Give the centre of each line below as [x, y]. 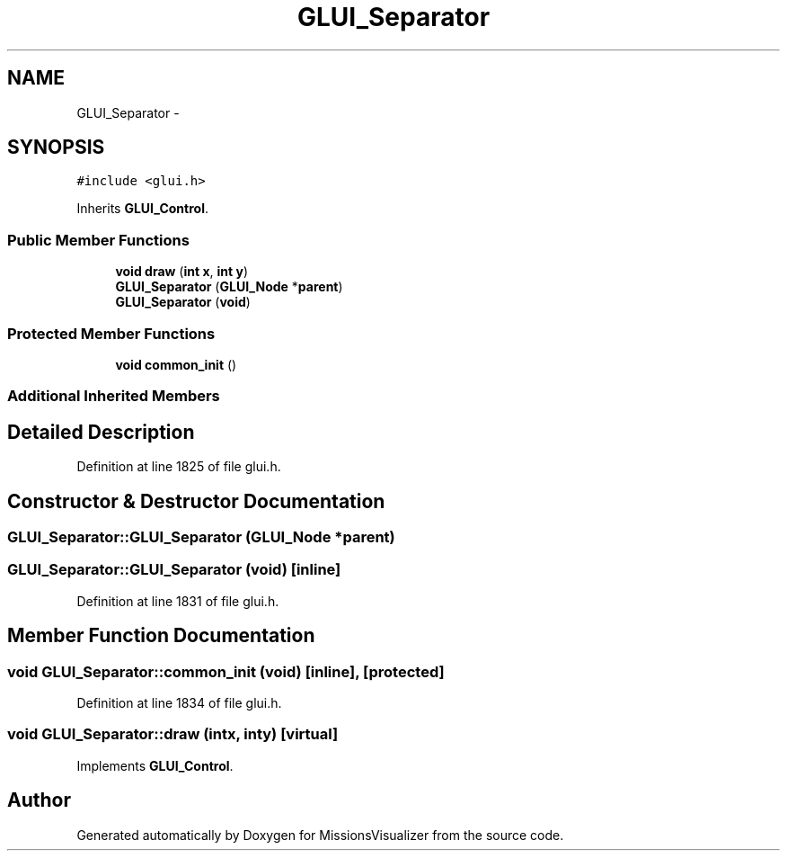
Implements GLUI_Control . [155, 765]
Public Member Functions [98, 240]
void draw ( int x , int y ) [182, 272]
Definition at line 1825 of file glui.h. [179, 467]
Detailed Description [101, 432]
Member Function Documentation [161, 636]
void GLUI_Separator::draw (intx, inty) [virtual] [173, 734]
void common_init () [176, 364]
